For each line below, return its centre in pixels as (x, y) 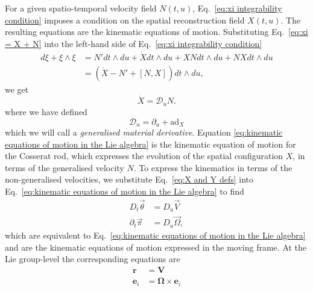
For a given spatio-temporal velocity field (81, 8)
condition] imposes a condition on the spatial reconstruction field (125, 20)
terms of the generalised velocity (65, 167)
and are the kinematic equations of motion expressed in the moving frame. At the (156, 247)
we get (17, 89)
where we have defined (46, 111)
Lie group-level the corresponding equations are (93, 259)
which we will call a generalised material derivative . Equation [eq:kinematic (144, 132)
